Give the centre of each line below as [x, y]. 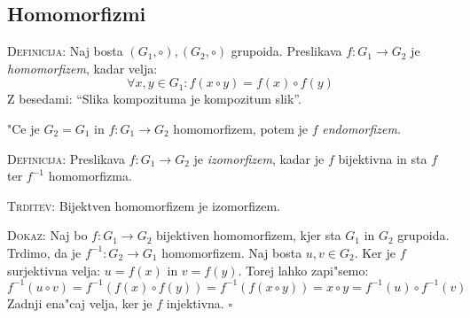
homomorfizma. [90, 176]
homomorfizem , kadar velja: [82, 68]
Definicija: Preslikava [66, 158]
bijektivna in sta [383, 158]
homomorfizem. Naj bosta [232, 252]
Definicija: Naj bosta [65, 51]
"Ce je [23, 128]
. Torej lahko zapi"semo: [303, 270]
